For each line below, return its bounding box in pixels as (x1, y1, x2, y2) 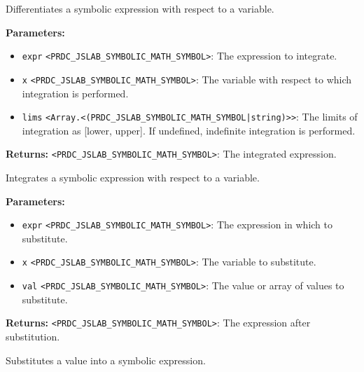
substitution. (6, 329, 60, 343)
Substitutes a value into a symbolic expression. (6, 352, 206, 367)
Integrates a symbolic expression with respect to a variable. (6, 170, 260, 184)
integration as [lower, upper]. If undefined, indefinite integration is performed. (22, 123, 356, 137)
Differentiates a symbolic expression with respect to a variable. (6, 1, 274, 15)
